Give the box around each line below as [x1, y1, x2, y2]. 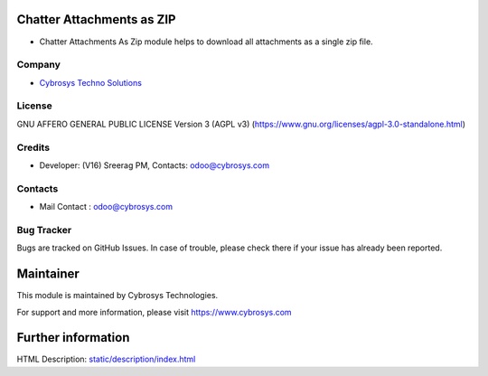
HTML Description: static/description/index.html [16, 353, 196, 365]
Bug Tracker [16, 223, 72, 236]
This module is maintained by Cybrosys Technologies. [16, 290, 219, 301]
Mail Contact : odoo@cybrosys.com [39, 202, 174, 212]
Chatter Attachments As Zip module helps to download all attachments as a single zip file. [39, 36, 374, 47]
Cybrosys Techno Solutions [39, 77, 142, 88]
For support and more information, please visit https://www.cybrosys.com [16, 306, 293, 317]
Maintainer [16, 267, 80, 282]
